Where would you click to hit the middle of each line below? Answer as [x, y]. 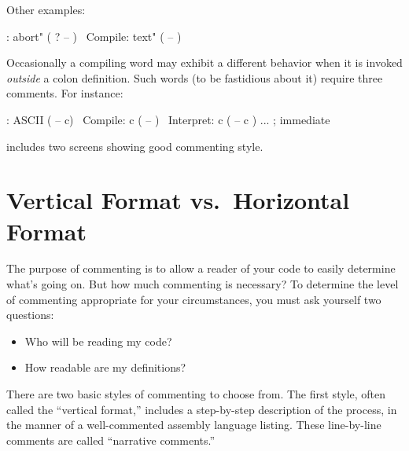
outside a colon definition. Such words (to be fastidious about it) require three [195, 77]
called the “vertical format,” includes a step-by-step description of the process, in [202, 409]
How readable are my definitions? [105, 367]
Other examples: [46, 9]
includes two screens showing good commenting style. [135, 146]
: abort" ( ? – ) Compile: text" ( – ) [94, 36]
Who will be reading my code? [98, 341]
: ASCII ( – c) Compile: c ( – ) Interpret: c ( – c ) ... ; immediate [168, 119]
